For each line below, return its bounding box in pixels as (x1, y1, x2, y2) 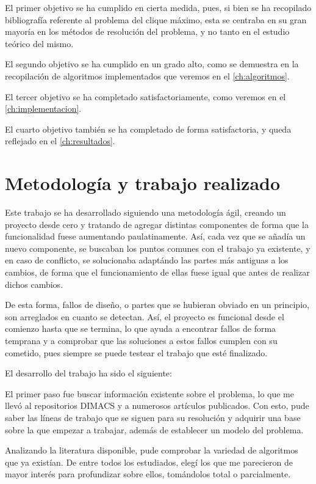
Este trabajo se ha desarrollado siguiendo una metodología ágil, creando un (5, 206, 286, 219)
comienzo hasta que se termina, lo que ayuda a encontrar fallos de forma (5, 322, 276, 335)
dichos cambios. (5, 277, 63, 290)
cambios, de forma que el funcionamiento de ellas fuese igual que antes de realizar (5, 266, 310, 279)
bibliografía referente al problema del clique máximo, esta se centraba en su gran (5, 13, 307, 26)
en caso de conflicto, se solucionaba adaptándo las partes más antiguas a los (5, 254, 289, 266)
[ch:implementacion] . (5, 102, 82, 115)
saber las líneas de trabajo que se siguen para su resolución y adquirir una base (5, 411, 301, 424)
